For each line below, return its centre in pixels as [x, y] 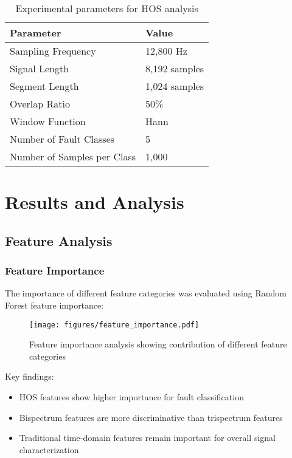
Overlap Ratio [40, 104]
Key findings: [30, 376]
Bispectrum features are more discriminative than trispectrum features [151, 417]
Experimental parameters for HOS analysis [107, 8]
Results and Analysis [95, 202]
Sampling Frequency [53, 51]
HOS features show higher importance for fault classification [131, 397]
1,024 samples [175, 86]
